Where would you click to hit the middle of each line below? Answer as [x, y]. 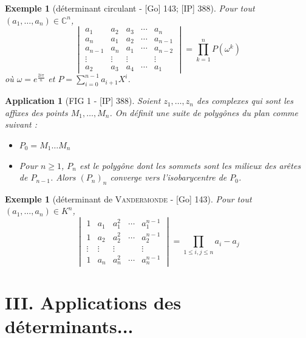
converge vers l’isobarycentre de [168, 177]
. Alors [63, 177]
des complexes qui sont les [245, 101]
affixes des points [36, 112]
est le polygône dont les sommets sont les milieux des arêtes [190, 165]
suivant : [21, 124]
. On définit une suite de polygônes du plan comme [204, 112]
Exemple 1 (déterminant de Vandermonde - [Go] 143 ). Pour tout [128, 198]
